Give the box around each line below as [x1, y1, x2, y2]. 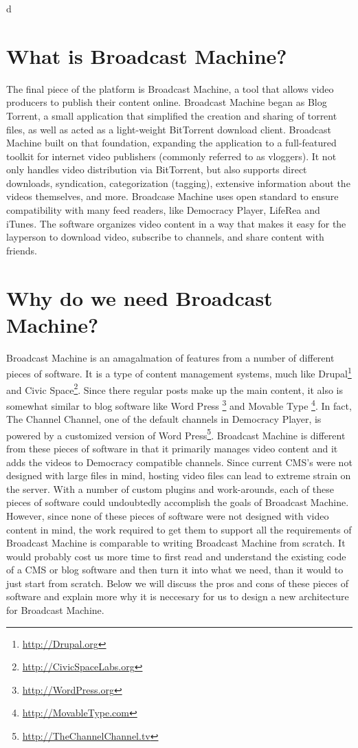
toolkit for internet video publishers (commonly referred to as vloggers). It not [6, 148, 337, 163]
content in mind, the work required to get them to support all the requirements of [6, 522, 352, 536]
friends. [6, 243, 37, 257]
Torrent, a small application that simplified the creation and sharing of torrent [6, 108, 337, 122]
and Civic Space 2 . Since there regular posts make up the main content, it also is [6, 380, 344, 397]
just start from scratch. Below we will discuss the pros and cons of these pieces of [6, 575, 349, 590]
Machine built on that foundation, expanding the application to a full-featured [6, 135, 337, 150]
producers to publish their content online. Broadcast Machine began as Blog [6, 95, 327, 109]
